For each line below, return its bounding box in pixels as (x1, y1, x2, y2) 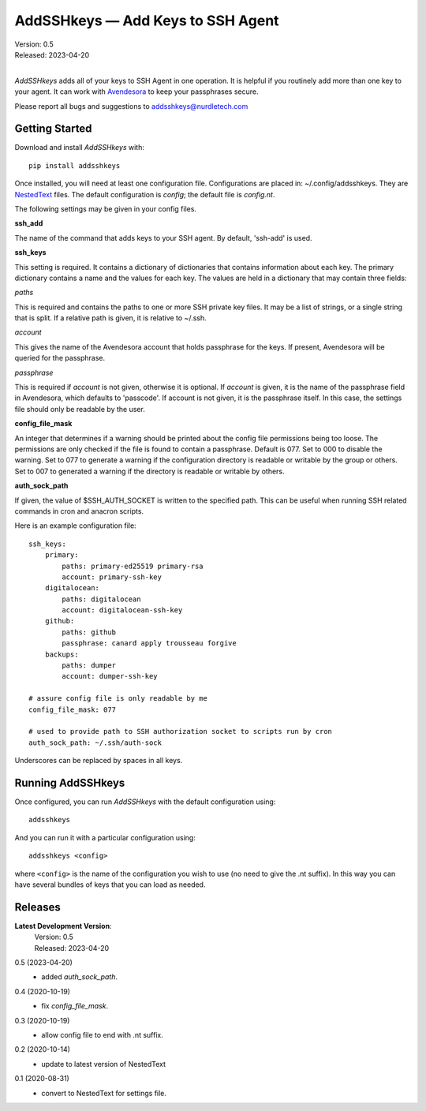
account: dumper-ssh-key (62, 671, 158, 681)
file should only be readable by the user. (14, 404, 145, 413)
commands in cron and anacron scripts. (14, 506, 144, 516)
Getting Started (14, 122, 92, 136)
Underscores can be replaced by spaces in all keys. (14, 756, 183, 765)
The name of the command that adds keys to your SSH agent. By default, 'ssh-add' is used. (14, 233, 312, 242)
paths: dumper (62, 661, 117, 670)
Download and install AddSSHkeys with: (14, 143, 145, 152)
